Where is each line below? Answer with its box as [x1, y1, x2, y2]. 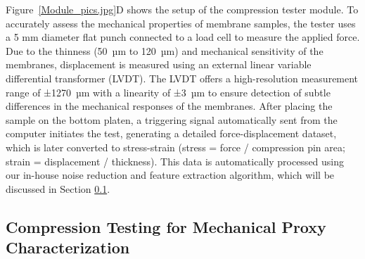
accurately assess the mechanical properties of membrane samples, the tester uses [6, 15, 356, 30]
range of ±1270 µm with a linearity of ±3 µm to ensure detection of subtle [6, 84, 331, 99]
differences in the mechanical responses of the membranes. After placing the [6, 99, 333, 113]
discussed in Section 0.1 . [6, 181, 110, 196]
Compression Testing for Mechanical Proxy [6, 215, 326, 237]
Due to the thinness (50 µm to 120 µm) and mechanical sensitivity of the [6, 43, 324, 58]
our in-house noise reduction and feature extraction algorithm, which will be [6, 168, 335, 182]
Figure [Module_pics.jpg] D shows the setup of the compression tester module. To [6, 2, 359, 16]
